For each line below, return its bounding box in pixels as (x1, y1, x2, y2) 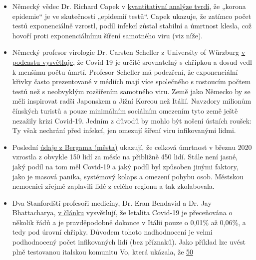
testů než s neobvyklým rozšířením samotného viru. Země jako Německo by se (12, 86, 251, 96)
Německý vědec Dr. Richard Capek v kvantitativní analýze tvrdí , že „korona (12, 1, 246, 11)
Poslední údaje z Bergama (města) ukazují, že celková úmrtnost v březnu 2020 (12, 141, 252, 152)
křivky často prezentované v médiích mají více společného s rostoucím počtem (12, 76, 251, 87)
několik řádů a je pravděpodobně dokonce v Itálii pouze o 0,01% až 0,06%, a (12, 217, 246, 227)
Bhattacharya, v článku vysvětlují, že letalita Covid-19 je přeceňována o (12, 207, 233, 218)
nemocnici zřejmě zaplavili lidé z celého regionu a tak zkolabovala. (12, 181, 215, 191)
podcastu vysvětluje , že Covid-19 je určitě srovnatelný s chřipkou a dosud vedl (12, 56, 252, 67)
